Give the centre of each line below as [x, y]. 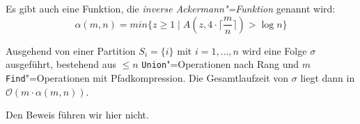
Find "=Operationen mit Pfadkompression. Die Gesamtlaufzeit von [147, 77]
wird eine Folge [274, 50]
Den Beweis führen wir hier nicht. [77, 115]
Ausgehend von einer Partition [71, 50]
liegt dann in [328, 77]
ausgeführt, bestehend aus [61, 64]
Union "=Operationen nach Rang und [220, 64]
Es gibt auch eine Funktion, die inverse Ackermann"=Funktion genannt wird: [171, 8]
